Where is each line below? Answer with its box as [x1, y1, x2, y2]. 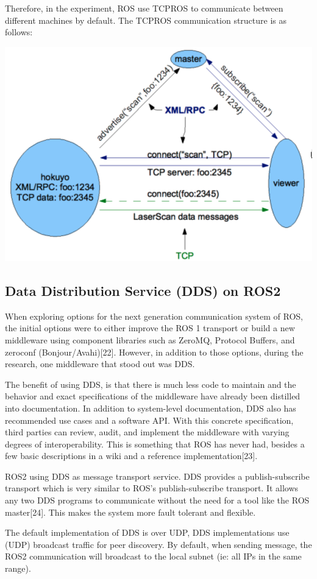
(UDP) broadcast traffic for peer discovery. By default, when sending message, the [5, 538, 312, 550]
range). [5, 562, 31, 575]
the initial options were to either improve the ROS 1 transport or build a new [5, 321, 295, 334]
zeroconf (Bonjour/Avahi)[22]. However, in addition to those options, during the [5, 345, 304, 358]
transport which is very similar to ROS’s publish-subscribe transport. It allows [5, 482, 299, 494]
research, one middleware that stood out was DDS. [5, 357, 195, 370]
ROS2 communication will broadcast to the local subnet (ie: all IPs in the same [5, 550, 302, 563]
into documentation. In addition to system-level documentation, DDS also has [5, 401, 296, 414]
